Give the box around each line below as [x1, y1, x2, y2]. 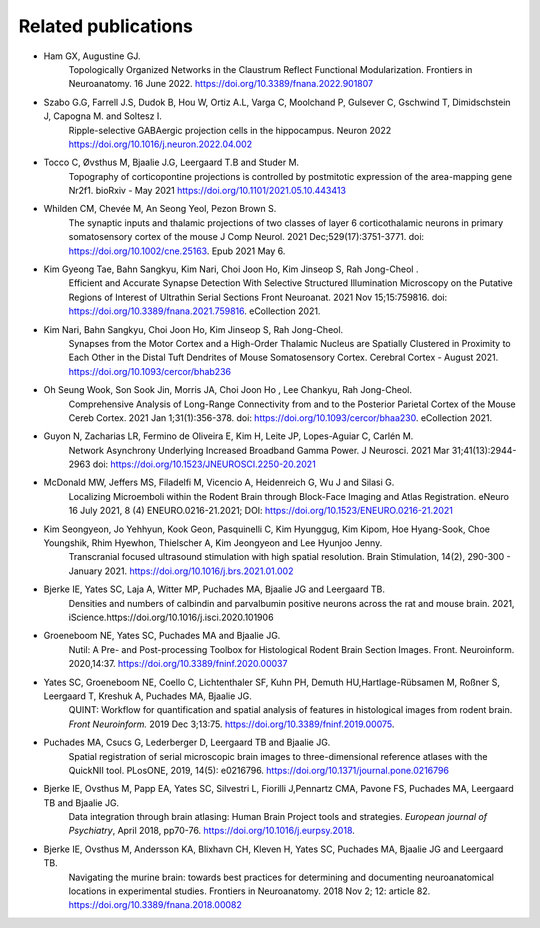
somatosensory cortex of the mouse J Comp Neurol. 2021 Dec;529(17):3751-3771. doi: [68, 231, 425, 243]
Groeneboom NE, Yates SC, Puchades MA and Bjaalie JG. [43, 630, 281, 642]
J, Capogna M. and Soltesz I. [43, 110, 162, 122]
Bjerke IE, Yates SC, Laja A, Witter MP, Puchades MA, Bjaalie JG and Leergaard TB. [43, 583, 385, 595]
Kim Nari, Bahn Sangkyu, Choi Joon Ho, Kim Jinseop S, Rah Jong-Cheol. [43, 323, 344, 335]
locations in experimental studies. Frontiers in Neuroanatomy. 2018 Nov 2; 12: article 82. [68, 885, 431, 897]
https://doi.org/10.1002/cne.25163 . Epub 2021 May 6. [68, 245, 286, 257]
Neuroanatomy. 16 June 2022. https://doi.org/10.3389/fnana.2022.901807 [68, 78, 374, 90]
